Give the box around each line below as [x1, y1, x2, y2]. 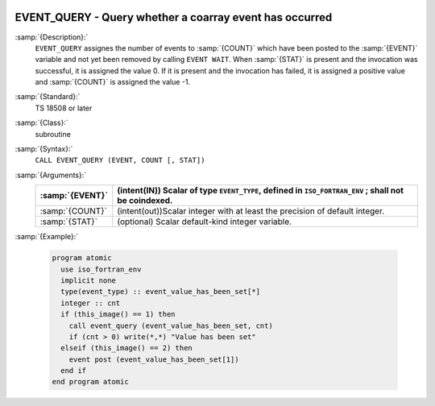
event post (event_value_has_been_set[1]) [68, 354, 239, 364]
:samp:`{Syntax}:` [14, 144, 73, 154]
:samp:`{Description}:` [14, 32, 89, 42]
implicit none [60, 275, 117, 285]
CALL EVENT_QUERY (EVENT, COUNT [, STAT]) [35, 155, 205, 165]
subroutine [35, 129, 72, 139]
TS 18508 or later [35, 103, 93, 113]
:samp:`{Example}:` [14, 232, 79, 242]
